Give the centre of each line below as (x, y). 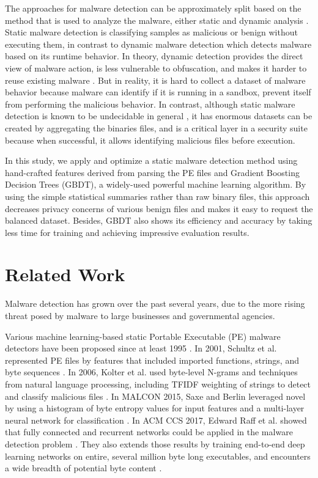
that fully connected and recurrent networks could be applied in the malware (149, 432)
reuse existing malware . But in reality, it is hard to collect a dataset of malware (155, 80)
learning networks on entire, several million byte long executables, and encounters (158, 456)
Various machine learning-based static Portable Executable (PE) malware (143, 336)
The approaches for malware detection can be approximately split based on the (153, 8)
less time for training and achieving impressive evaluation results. (127, 232)
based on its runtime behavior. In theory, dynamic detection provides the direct (154, 56)
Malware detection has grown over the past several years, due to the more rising (155, 303)
